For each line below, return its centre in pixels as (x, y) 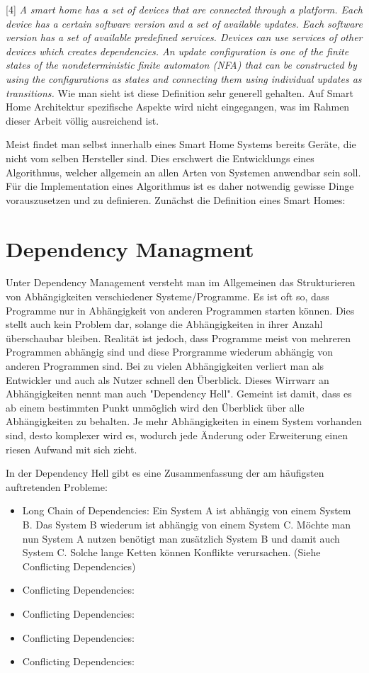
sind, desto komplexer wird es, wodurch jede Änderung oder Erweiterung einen (177, 435)
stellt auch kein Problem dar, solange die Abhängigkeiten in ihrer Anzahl (164, 324)
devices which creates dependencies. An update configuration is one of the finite (177, 51)
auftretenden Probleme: (57, 486)
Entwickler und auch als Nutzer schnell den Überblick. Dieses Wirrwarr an (168, 379)
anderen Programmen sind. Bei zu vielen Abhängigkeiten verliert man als (165, 366)
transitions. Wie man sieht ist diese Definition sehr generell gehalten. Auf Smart (180, 92)
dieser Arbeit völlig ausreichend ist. (83, 120)
